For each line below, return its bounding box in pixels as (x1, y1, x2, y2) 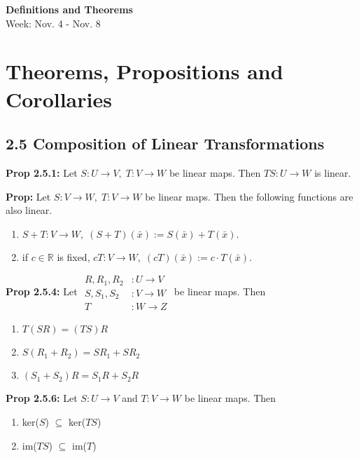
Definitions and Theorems (6, 2, 133, 16)
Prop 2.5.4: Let (6, 284, 78, 299)
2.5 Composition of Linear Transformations (6, 133, 325, 154)
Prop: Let (6, 189, 51, 203)
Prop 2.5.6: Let (6, 391, 78, 405)
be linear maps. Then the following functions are (145, 189, 353, 203)
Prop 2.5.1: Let (6, 165, 78, 180)
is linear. (314, 165, 351, 180)
